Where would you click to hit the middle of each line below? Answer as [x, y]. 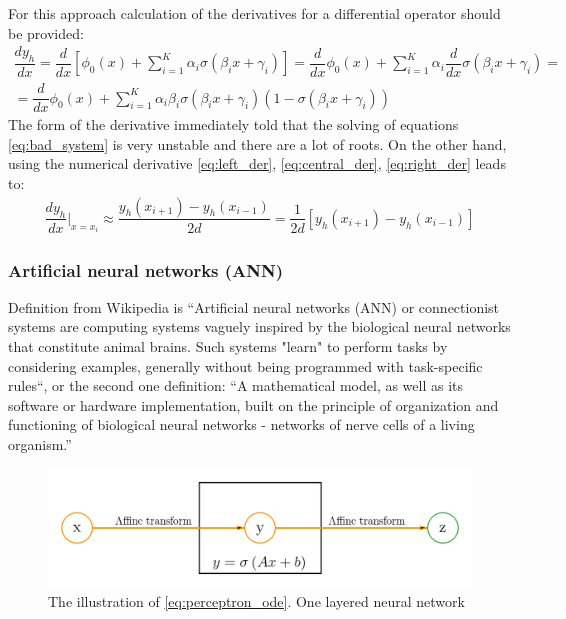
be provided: [46, 32]
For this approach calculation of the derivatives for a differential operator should [254, 13]
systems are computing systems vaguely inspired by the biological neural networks [259, 326]
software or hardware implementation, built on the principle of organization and [253, 404]
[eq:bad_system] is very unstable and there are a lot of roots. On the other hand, [257, 143]
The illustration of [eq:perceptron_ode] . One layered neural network [256, 600]
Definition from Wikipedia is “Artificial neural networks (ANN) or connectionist [254, 306]
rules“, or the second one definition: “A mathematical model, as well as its [236, 385]
